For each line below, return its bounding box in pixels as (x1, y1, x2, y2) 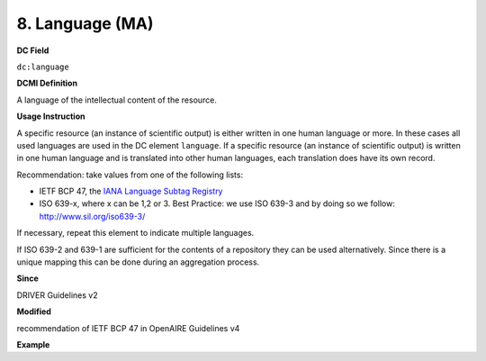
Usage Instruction (16, 111, 85, 122)
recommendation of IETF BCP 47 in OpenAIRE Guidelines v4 (16, 322, 240, 333)
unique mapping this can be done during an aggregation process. (16, 257, 260, 267)
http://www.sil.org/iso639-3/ (39, 211, 146, 221)
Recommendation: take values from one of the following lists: (16, 169, 243, 180)
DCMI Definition (16, 77, 78, 89)
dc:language (16, 61, 69, 72)
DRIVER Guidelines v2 (16, 289, 98, 301)
